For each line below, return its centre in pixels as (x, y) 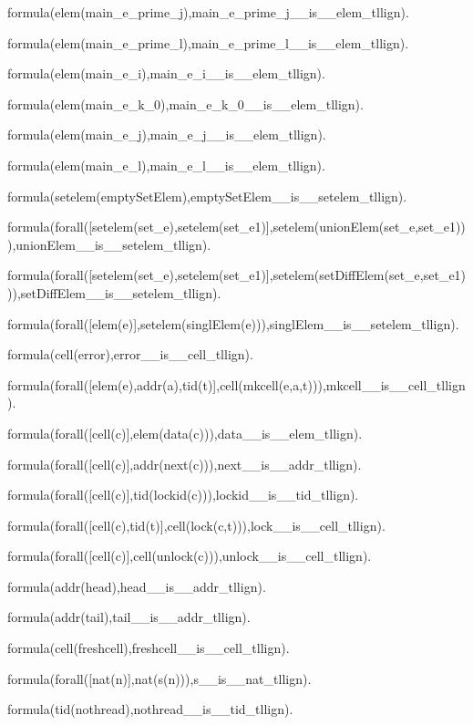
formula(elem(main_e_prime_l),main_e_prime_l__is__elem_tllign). (208, 42)
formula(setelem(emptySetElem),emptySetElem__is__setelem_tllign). (207, 196)
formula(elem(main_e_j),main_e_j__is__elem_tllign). (167, 135)
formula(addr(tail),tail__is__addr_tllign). (129, 617)
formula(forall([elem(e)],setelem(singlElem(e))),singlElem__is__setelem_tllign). (233, 323)
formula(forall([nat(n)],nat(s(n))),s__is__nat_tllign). (159, 678)
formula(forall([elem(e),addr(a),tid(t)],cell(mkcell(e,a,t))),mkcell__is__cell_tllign (236, 384)
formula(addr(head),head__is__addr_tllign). (137, 586)
